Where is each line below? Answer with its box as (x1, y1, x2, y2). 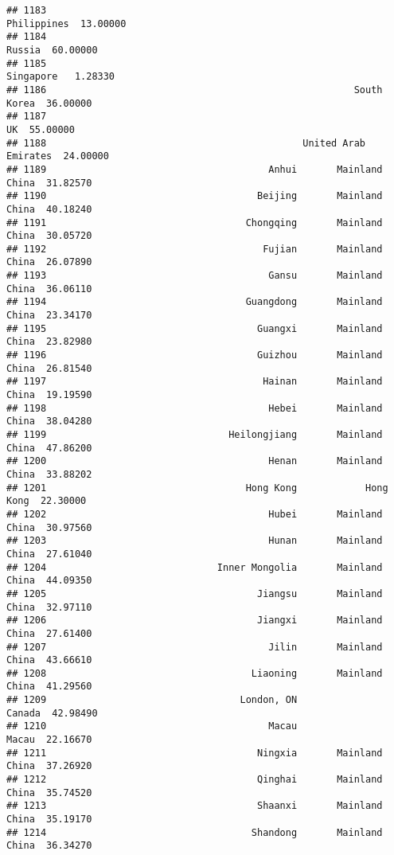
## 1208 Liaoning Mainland (6, 667, 383, 679)
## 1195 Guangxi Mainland (6, 322, 383, 334)
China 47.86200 (6, 442, 92, 454)
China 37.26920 (6, 760, 92, 772)
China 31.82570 (6, 177, 92, 189)
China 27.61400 (6, 627, 92, 639)
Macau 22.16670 (6, 734, 92, 746)
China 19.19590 (6, 389, 92, 401)
